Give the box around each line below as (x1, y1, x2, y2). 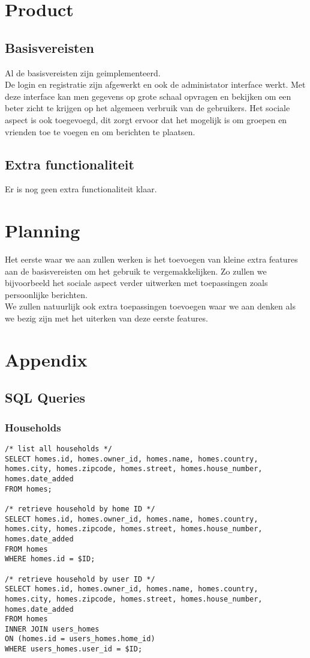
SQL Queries (5, 388, 86, 407)
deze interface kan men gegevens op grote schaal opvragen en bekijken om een (5, 90, 291, 102)
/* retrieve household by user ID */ (5, 574, 155, 583)
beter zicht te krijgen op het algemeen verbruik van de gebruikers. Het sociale (5, 102, 290, 114)
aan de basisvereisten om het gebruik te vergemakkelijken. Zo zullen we (5, 264, 267, 277)
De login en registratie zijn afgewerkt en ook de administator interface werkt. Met (5, 78, 306, 91)
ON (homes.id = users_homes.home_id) (5, 635, 155, 644)
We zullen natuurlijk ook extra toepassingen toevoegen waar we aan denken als (5, 300, 296, 312)
